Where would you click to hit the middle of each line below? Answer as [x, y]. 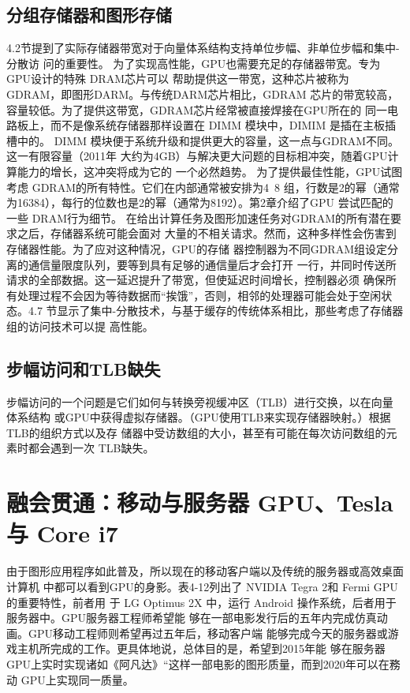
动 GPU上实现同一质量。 [70, 679]
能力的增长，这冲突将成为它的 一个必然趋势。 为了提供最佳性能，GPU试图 [210, 171]
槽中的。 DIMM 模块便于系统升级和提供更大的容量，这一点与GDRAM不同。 [203, 140]
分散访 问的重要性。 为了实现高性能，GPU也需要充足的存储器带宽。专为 [194, 63]
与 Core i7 [62, 533]
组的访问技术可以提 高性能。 [80, 326]
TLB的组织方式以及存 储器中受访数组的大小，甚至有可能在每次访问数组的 [196, 432]
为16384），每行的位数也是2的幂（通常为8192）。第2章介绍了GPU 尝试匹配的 [200, 202]
